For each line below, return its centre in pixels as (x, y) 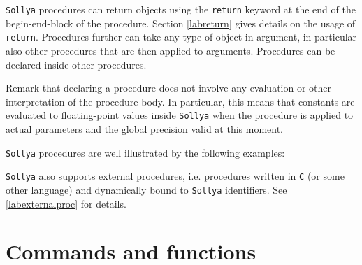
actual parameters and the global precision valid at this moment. (145, 128)
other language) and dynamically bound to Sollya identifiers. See (146, 189)
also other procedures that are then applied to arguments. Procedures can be (171, 50)
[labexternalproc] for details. (66, 203)
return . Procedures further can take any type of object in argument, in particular (181, 37)
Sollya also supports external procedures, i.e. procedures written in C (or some (175, 176)
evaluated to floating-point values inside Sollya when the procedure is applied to (180, 115)
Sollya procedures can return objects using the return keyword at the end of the (181, 9)
